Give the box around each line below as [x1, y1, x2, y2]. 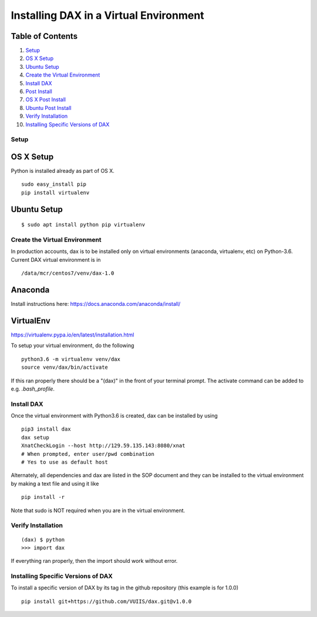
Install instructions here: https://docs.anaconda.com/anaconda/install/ [11, 301, 181, 308]
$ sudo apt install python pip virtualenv [21, 221, 146, 228]
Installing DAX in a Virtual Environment [11, 9, 205, 22]
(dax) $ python [21, 536, 65, 543]
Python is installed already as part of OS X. [11, 168, 114, 175]
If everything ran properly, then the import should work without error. [11, 558, 178, 565]
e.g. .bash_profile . [11, 385, 55, 392]
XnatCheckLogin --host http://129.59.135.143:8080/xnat [21, 442, 186, 449]
